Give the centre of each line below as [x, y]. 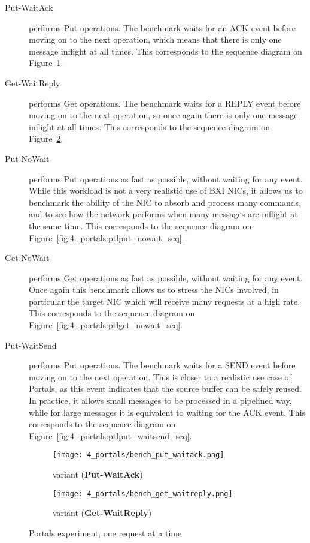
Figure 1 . [46, 63]
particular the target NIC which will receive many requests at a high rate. [165, 301]
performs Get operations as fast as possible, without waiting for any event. [166, 277]
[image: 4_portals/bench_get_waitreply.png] [143, 493]
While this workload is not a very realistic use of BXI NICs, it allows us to [166, 190]
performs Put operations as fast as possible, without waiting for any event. [166, 178]
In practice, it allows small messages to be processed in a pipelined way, [160, 400]
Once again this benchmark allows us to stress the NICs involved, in [154, 289]
